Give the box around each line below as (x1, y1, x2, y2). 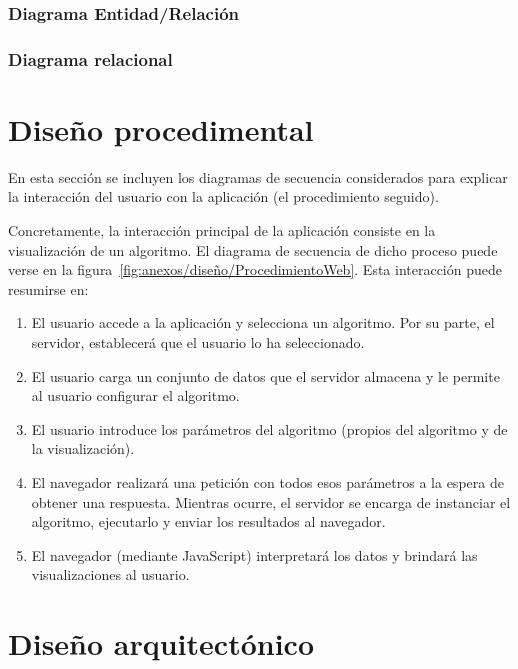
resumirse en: (8, 278, 89, 299)
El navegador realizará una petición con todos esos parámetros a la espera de (31, 471, 504, 492)
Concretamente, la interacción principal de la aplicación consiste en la (8, 220, 436, 240)
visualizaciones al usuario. (31, 564, 190, 585)
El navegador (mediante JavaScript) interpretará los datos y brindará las (31, 544, 478, 565)
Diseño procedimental (8, 108, 314, 149)
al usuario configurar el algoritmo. (31, 385, 240, 406)
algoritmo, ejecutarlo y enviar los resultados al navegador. (31, 511, 386, 532)
